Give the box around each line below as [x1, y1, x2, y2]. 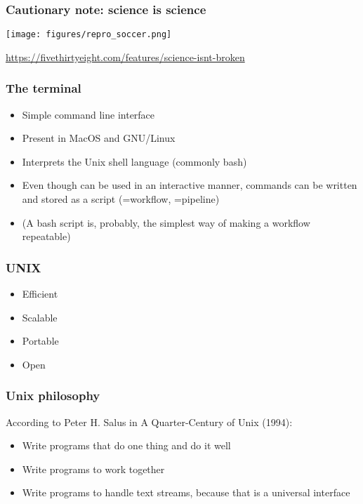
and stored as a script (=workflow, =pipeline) [22, 192, 220, 206]
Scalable [22, 310, 58, 324]
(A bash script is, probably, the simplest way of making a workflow [22, 215, 310, 230]
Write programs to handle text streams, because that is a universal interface [22, 485, 350, 500]
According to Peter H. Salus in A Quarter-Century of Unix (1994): [6, 414, 293, 429]
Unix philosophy [6, 387, 100, 404]
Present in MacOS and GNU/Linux [22, 131, 176, 145]
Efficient [22, 286, 58, 301]
